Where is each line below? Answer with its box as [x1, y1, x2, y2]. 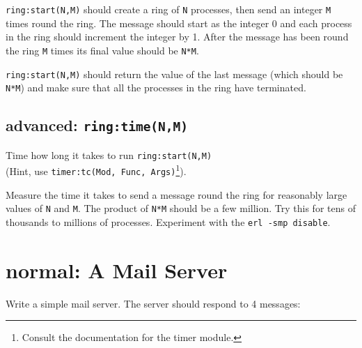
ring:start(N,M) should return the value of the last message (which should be [6, 66, 343, 81]
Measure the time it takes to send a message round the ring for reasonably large [6, 187, 347, 202]
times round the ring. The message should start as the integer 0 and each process [6, 15, 352, 30]
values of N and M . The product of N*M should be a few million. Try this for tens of [6, 201, 356, 215]
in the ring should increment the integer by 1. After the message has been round [6, 29, 349, 44]
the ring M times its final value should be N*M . [6, 43, 199, 57]
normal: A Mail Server [6, 255, 228, 284]
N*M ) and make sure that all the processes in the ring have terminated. [6, 80, 306, 95]
